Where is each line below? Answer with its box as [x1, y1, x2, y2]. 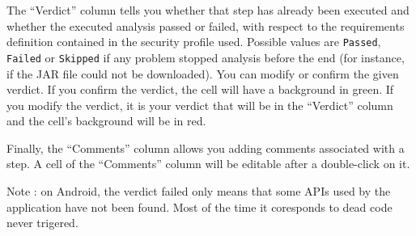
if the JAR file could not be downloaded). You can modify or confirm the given [6, 65, 399, 82]
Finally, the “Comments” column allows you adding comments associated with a [6, 139, 405, 156]
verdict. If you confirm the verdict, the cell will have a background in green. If [6, 81, 394, 98]
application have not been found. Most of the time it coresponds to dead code [6, 198, 393, 215]
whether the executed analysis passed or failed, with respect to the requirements [6, 17, 405, 34]
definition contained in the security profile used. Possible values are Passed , [6, 33, 381, 50]
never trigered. [6, 214, 79, 231]
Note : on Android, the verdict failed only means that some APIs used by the [6, 183, 391, 200]
